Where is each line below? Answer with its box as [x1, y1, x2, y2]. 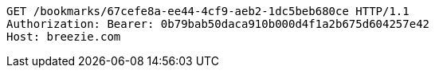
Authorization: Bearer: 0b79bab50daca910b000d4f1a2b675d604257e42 [6, 18, 430, 30]
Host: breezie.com [6, 30, 121, 43]
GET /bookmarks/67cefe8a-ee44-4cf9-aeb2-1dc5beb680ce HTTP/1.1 [6, 5, 410, 18]
